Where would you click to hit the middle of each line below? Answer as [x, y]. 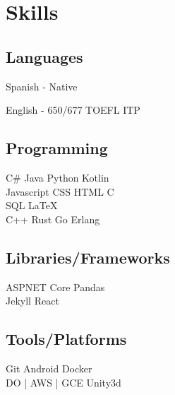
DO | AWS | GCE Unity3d [64, 382]
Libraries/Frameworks [88, 257]
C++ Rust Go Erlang [53, 219]
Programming [57, 148]
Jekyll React [32, 301]
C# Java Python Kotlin [58, 177]
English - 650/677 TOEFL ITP [73, 110]
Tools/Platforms [66, 339]
